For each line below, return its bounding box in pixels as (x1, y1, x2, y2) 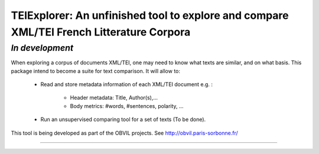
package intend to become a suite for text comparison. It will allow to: (11, 67, 180, 74)
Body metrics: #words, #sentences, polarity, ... (70, 102, 184, 109)
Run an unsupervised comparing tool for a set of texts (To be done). (40, 116, 206, 123)
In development (11, 42, 74, 53)
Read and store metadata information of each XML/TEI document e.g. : (40, 80, 213, 88)
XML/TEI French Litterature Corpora (11, 25, 191, 38)
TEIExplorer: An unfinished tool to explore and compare (11, 9, 289, 22)
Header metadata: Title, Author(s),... (70, 94, 158, 101)
